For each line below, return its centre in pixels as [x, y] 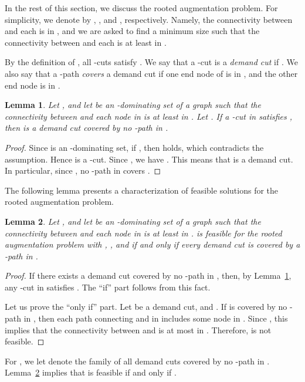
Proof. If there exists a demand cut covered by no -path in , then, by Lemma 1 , [148, 275]
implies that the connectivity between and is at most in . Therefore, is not [138, 329]
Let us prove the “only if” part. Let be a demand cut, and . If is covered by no [146, 307]
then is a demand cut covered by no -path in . [87, 128]
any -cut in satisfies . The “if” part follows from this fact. [108, 287]
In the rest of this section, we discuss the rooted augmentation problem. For [141, 8]
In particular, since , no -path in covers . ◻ [83, 170]
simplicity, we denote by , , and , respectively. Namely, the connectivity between [149, 19]
